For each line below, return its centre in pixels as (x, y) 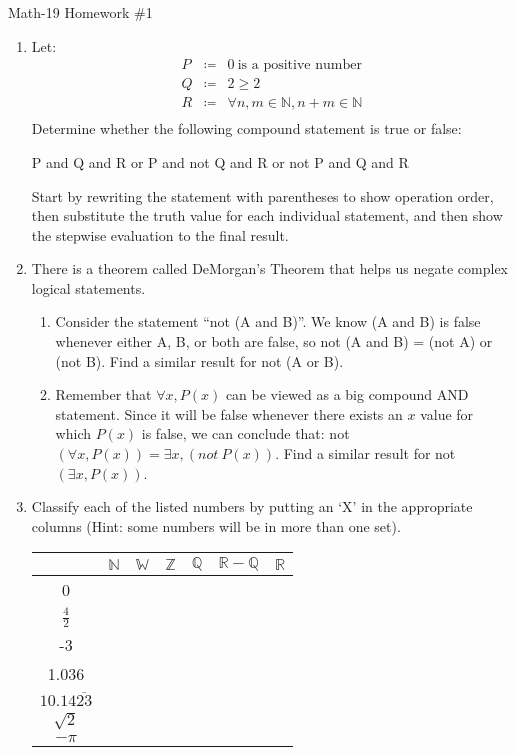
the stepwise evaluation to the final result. (160, 234)
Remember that (103, 394)
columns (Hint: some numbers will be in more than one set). (216, 525)
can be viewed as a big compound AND (347, 394)
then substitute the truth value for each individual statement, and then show (267, 215)
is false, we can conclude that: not (245, 433)
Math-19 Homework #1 (80, 12)
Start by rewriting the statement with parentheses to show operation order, (262, 195)
